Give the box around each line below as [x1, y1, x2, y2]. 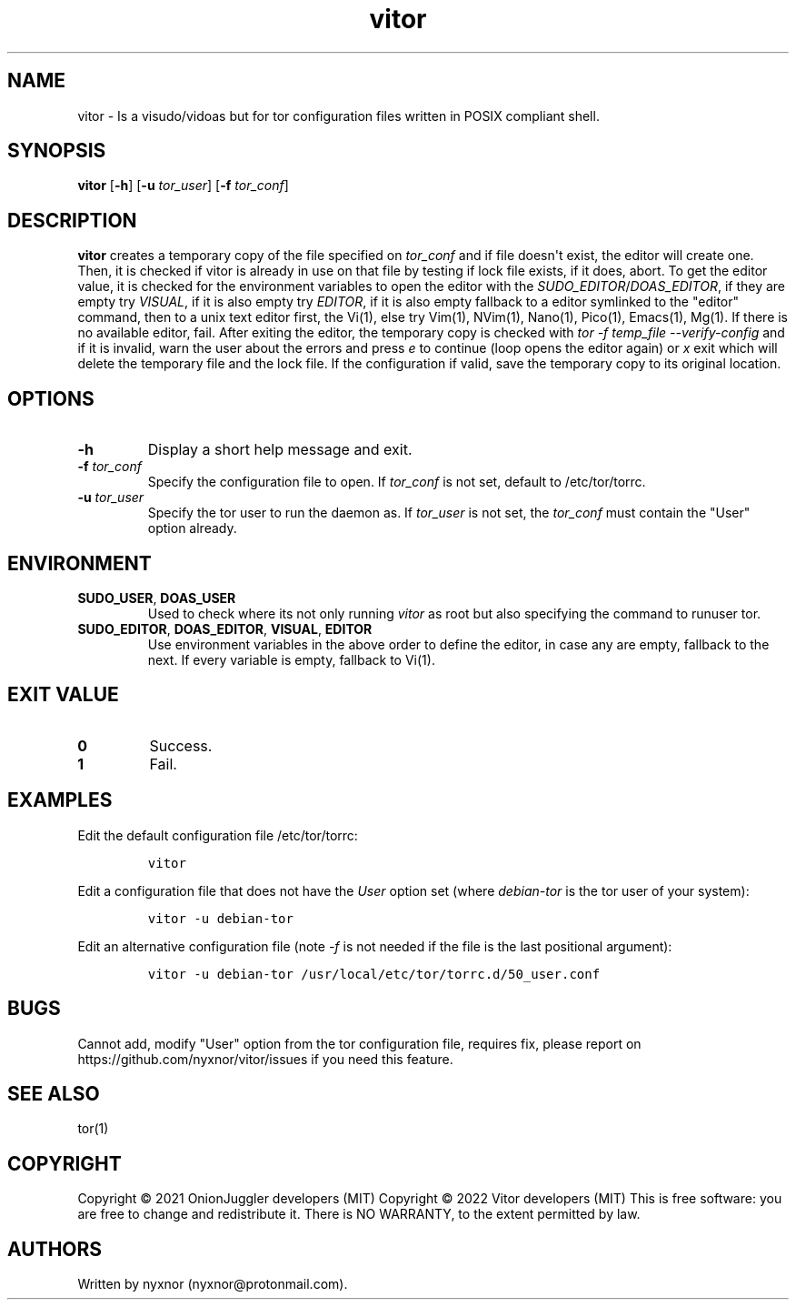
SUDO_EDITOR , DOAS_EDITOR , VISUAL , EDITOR [77, 620, 373, 637]
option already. [147, 520, 237, 537]
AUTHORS [7, 1237, 103, 1261]
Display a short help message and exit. [147, 440, 413, 459]
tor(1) [77, 1121, 109, 1137]
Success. [149, 736, 213, 755]
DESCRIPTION [7, 208, 137, 232]
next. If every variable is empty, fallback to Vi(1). [147, 651, 435, 668]
